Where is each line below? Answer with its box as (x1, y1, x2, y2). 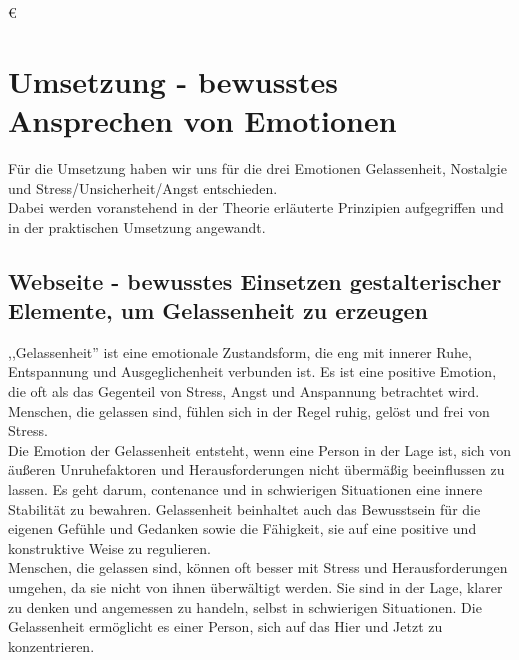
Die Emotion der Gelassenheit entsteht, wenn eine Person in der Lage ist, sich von (8, 439, 512, 460)
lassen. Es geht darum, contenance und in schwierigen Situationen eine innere (8, 479, 483, 500)
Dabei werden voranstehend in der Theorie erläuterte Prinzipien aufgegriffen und (8, 197, 504, 218)
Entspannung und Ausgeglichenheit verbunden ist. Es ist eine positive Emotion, (8, 361, 497, 382)
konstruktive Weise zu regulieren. (8, 537, 211, 558)
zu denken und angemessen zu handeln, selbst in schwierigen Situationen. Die (8, 596, 482, 617)
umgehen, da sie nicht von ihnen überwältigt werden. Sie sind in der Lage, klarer (8, 577, 503, 597)
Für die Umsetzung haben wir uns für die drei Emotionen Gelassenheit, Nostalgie (8, 157, 507, 178)
